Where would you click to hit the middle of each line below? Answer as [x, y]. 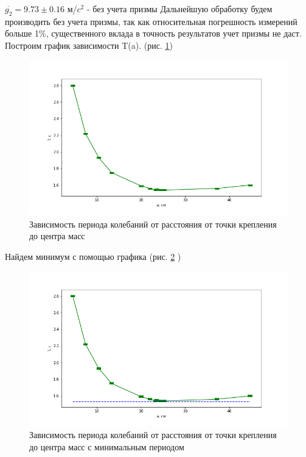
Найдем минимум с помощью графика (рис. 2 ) [93, 256]
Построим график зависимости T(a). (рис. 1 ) [89, 45]
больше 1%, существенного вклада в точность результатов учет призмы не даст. [153, 33]
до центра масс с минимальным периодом [107, 446]
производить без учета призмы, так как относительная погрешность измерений [151, 21]
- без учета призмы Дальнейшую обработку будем [179, 9]
